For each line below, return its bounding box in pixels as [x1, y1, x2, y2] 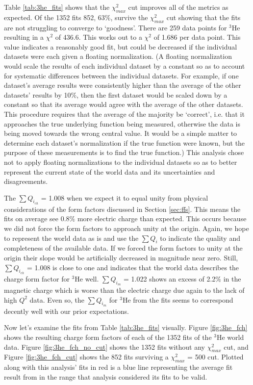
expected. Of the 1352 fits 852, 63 [4, 12, 105, 22]
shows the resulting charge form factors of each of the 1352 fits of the [4, 332, 212, 342]
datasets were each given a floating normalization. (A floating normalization [4, 51, 232, 61]
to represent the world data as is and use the [4, 232, 139, 243]
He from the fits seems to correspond [122, 294, 233, 305]
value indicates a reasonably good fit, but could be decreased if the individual [4, 41, 237, 51]
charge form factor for [4, 273, 70, 283]
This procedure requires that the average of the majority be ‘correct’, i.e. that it [4, 108, 245, 119]
